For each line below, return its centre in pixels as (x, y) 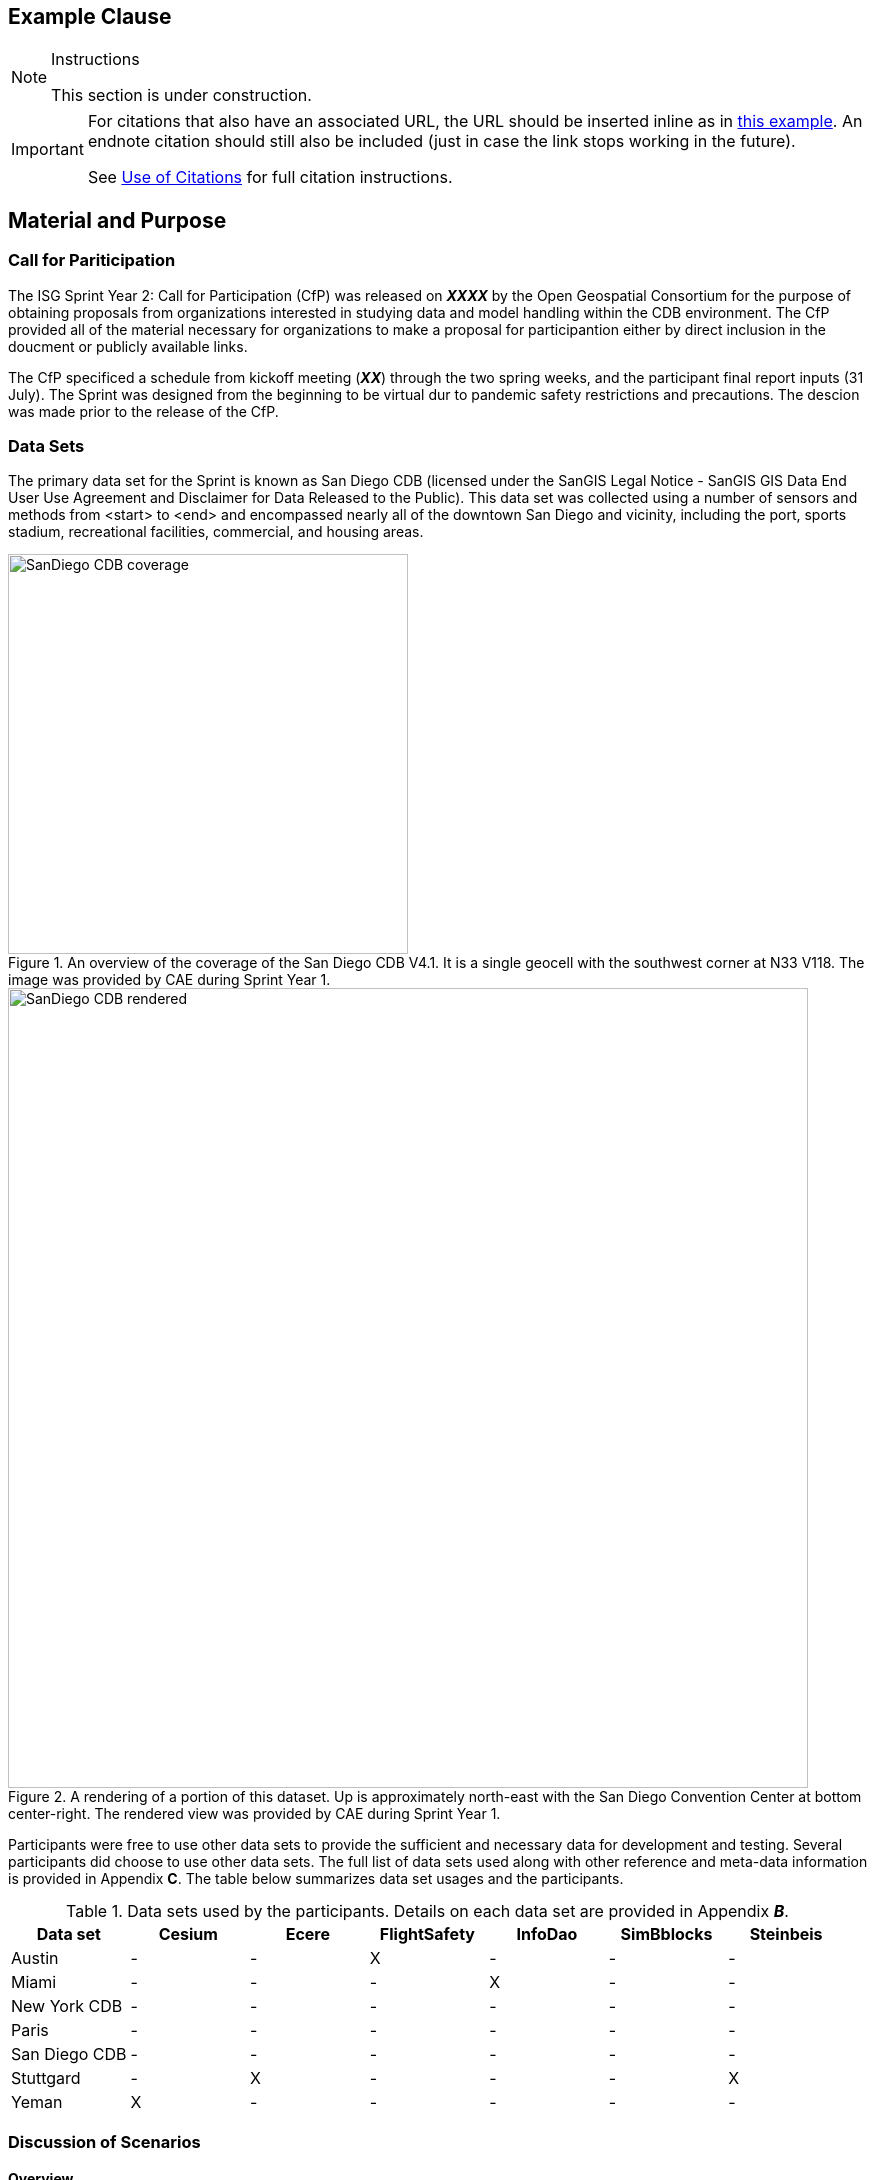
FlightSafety (427, 1934)
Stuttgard (46, 2078)
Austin (35, 1958)
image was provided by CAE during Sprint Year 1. (169, 980)
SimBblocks (666, 1934)
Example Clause (90, 16)
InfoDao (547, 1934)
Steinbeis (786, 1934)
